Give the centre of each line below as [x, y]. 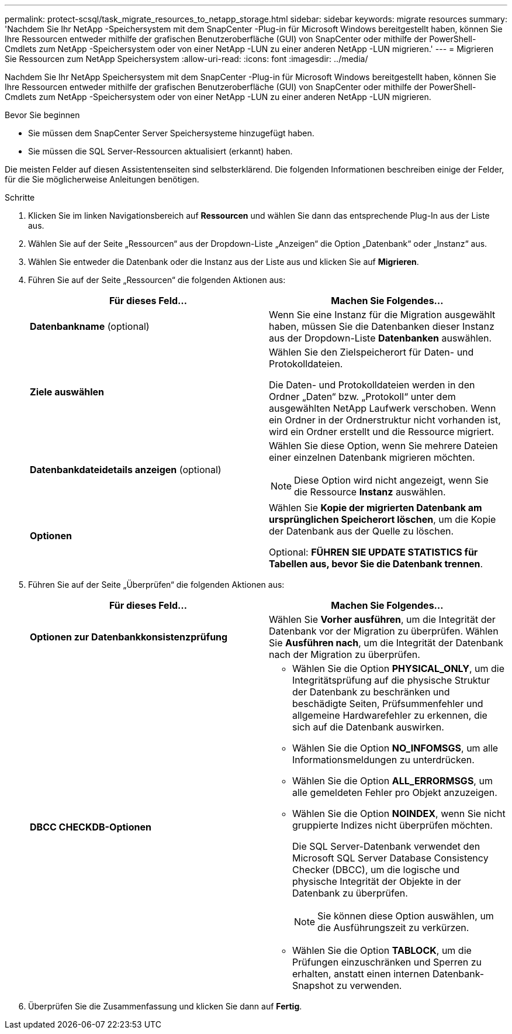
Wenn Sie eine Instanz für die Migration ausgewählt [382, 315]
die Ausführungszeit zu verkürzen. [393, 928]
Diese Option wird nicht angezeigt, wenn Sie [391, 480]
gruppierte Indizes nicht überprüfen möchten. [392, 825]
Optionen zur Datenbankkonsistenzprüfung [129, 637]
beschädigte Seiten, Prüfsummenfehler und [388, 704]
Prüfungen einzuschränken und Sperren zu [387, 962]
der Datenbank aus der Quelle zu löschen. [361, 531]
